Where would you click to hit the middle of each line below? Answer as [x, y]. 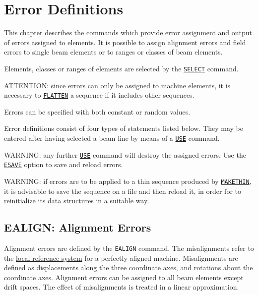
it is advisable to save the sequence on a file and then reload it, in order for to [123, 191]
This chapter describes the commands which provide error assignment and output [128, 32]
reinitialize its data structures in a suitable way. [77, 201]
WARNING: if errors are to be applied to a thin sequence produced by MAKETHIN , [128, 181]
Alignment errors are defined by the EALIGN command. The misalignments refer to [129, 248]
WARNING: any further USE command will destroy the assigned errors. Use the [125, 154]
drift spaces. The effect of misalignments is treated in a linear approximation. [122, 287]
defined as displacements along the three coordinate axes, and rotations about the [129, 267]
